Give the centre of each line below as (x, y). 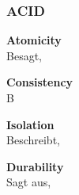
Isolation (30, 124)
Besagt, (24, 55)
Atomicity (34, 40)
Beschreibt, (33, 140)
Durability (35, 166)
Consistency (40, 82)
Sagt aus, (29, 182)
